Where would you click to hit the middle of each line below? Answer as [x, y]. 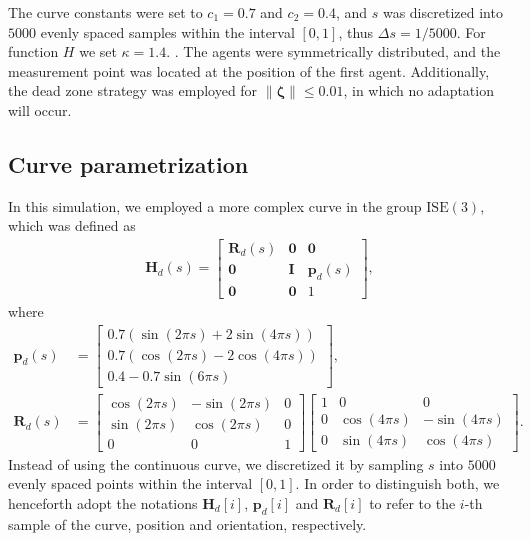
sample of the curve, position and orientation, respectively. [187, 523]
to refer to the [412, 502]
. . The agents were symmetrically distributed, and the [333, 51]
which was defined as [72, 225]
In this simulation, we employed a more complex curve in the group [215, 205]
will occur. [40, 109]
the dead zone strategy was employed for [133, 90]
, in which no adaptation [418, 90]
